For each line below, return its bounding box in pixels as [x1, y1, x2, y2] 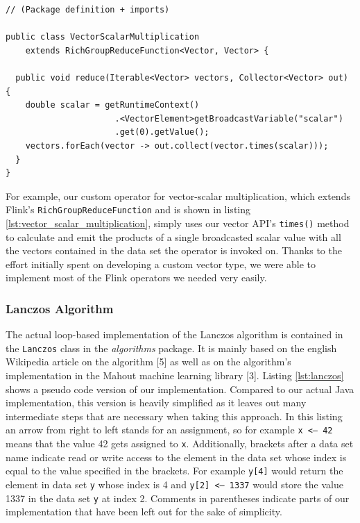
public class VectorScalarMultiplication [6, 32, 200, 42]
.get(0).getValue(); [114, 127, 209, 138]
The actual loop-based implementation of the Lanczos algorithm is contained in [6, 327, 343, 342]
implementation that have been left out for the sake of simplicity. [6, 504, 282, 519]
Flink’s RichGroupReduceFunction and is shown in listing [6, 202, 251, 217]
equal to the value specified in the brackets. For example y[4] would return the [6, 463, 343, 478]
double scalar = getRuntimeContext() [25, 100, 200, 110]
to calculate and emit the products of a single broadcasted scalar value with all [6, 229, 341, 244]
